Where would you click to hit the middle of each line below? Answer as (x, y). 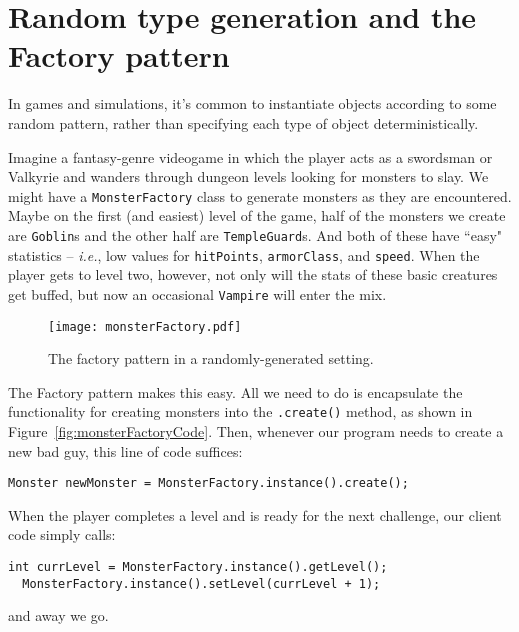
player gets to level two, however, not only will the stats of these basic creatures (253, 274)
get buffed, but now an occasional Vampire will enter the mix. (197, 293)
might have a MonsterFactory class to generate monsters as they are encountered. (260, 195)
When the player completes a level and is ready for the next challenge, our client (255, 514)
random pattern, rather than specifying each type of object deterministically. (243, 122)
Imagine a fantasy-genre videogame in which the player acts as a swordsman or (250, 156)
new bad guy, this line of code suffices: (125, 450)
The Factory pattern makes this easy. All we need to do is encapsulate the (235, 391)
